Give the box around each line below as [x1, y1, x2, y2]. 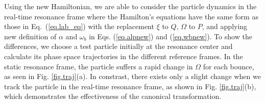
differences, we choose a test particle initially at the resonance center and [4, 41, 233, 51]
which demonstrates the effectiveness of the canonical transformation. [4, 91, 222, 101]
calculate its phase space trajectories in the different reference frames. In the [4, 50, 243, 61]
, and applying [202, 21, 248, 32]
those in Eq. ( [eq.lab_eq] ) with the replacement [4, 21, 154, 32]
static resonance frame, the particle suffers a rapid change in [4, 61, 193, 71]
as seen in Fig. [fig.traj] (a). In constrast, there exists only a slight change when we [4, 71, 261, 82]
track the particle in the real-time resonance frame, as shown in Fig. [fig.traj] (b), [4, 81, 256, 91]
